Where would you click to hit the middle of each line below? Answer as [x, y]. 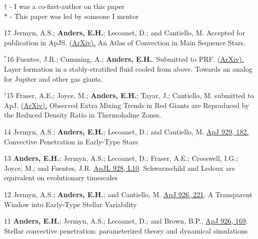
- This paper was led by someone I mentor [74, 16]
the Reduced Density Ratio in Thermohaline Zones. [83, 115]
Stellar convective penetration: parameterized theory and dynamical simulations [126, 230]
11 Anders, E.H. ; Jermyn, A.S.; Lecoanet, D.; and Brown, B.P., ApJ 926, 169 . [126, 221]
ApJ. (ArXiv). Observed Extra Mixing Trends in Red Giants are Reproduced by [127, 105]
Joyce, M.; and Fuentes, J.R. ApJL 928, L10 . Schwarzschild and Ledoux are [120, 168]
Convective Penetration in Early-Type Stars [71, 141]
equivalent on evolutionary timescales [61, 178]
